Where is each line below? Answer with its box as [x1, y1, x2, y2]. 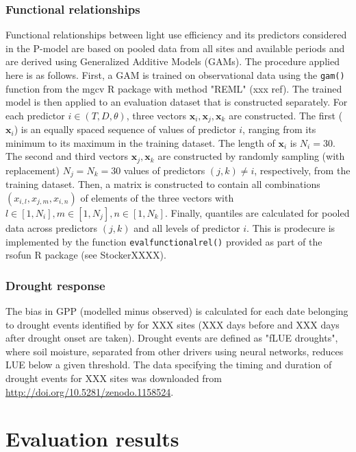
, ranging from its [242, 122, 316, 136]
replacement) [5, 163, 60, 177]
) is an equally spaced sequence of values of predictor [14, 122, 236, 136]
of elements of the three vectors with [80, 190, 234, 204]
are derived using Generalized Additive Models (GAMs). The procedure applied [5, 54, 340, 69]
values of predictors [123, 163, 205, 177]
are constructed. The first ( [229, 108, 343, 122]
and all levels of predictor [133, 220, 240, 235]
